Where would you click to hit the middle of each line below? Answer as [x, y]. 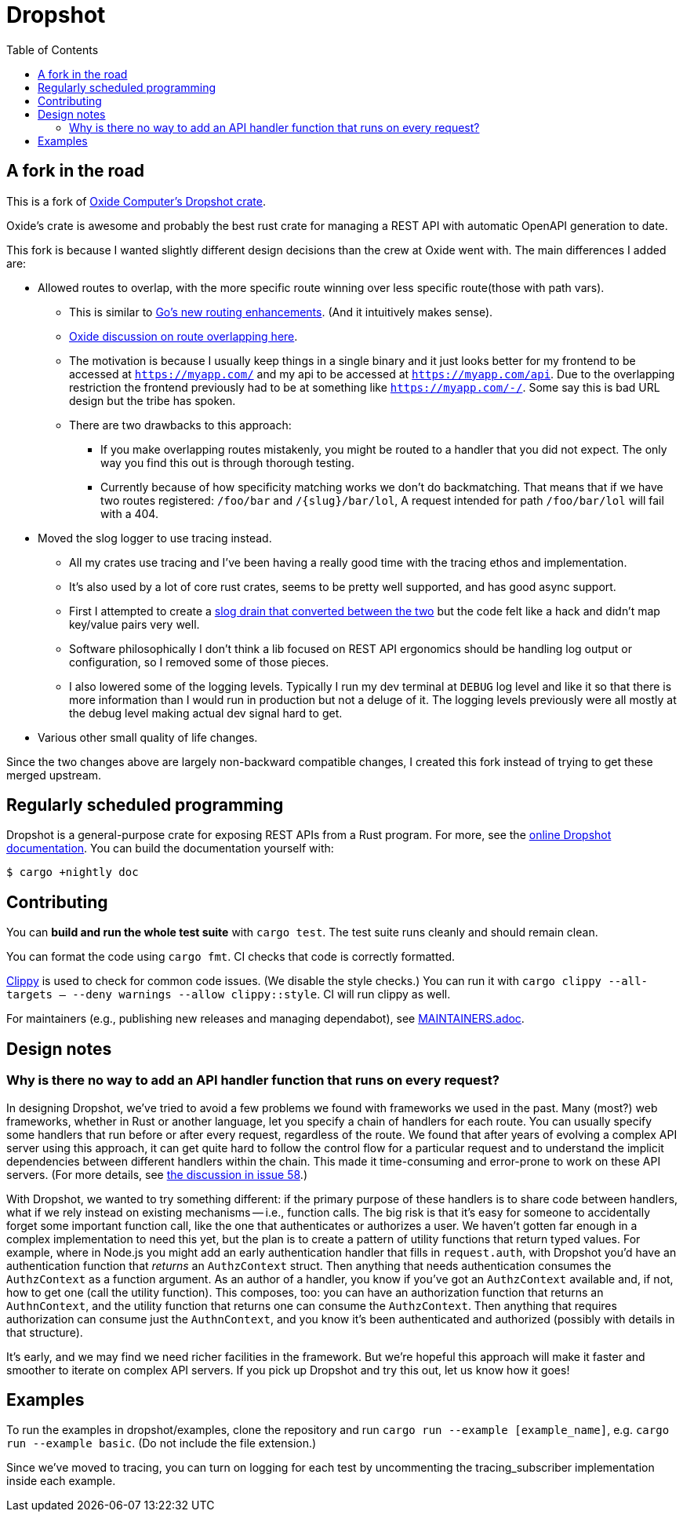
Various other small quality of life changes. [148, 737]
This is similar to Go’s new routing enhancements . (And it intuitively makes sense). [281, 312]
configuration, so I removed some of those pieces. [199, 662]
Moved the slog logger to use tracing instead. [155, 538]
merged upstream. [54, 775]
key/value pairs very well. [134, 624]
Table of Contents [53, 49]
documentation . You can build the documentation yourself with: [170, 848]
